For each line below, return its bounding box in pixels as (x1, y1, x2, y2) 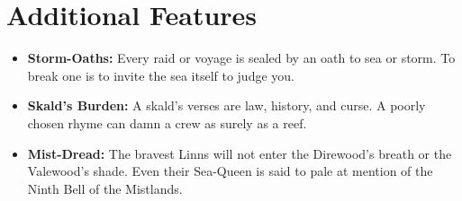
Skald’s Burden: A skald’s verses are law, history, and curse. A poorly (27, 96, 426, 115)
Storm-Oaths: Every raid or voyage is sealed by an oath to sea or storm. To (27, 48, 456, 67)
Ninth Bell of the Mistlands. (27, 179, 183, 197)
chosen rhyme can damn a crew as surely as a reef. (27, 113, 307, 132)
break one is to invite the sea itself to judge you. (27, 66, 294, 84)
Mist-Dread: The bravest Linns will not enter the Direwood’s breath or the (27, 144, 452, 162)
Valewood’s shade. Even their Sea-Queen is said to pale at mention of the (27, 162, 433, 180)
